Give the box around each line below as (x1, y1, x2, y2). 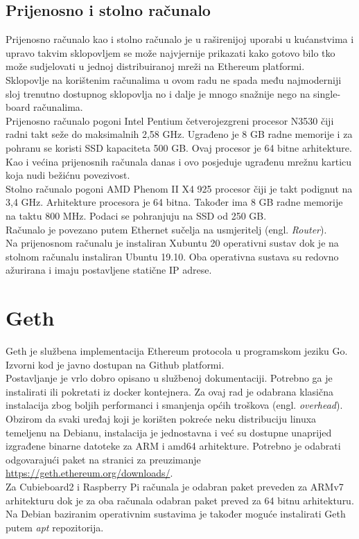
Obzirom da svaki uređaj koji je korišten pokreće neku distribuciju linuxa (6, 411, 317, 425)
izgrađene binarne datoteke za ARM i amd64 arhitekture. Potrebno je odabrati (6, 439, 341, 453)
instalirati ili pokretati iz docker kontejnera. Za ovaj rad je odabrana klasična (6, 384, 333, 398)
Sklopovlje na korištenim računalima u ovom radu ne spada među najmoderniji (6, 72, 342, 87)
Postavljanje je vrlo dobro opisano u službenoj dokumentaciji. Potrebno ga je (6, 371, 333, 385)
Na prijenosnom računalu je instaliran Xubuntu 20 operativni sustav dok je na (6, 236, 339, 250)
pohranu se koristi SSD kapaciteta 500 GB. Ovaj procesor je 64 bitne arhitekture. (6, 140, 352, 154)
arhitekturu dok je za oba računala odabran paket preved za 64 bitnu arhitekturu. (6, 493, 354, 507)
